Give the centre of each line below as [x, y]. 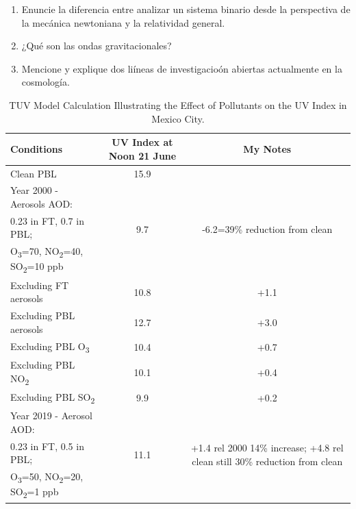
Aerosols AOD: [41, 204]
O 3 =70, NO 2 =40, [47, 252]
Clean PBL [34, 173]
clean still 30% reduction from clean [267, 461]
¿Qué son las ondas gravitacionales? [97, 46]
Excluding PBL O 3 [50, 347]
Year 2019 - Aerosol [51, 415]
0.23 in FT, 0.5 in [47, 446]
